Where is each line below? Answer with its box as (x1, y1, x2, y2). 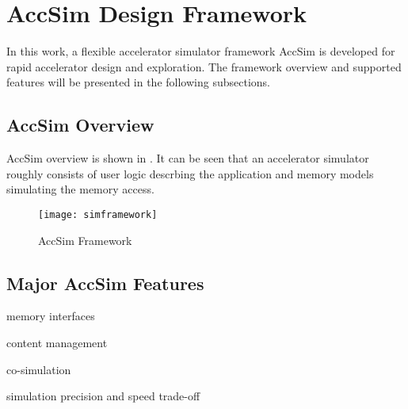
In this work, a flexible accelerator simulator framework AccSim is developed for (6, 43, 395, 59)
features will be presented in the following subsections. (6, 74, 270, 90)
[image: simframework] (38, 208, 158, 220)
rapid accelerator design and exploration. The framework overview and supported (6, 58, 402, 75)
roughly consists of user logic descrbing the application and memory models (6, 165, 374, 182)
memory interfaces (6, 308, 95, 324)
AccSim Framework (38, 231, 132, 248)
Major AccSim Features (6, 270, 204, 295)
